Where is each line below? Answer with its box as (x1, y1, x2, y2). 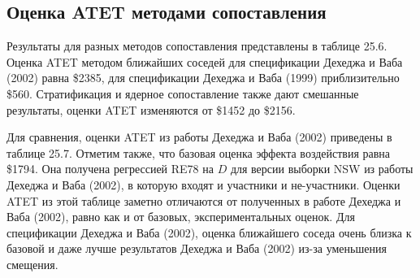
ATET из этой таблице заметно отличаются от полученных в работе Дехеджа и (6, 192, 401, 209)
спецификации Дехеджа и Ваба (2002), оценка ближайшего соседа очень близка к (6, 224, 412, 241)
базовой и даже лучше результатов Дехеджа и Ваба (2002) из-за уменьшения (6, 240, 387, 257)
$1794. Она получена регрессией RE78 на (6, 160, 214, 177)
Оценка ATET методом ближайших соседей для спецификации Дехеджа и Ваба (6, 53, 403, 70)
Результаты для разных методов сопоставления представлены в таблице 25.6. (6, 37, 388, 54)
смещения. (6, 255, 58, 272)
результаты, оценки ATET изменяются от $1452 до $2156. (6, 101, 296, 118)
